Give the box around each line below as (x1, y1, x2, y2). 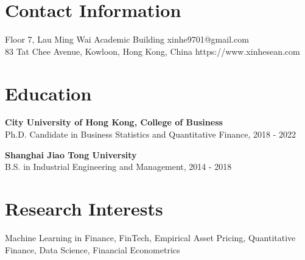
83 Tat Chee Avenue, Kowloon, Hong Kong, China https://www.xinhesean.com (5, 44, 300, 57)
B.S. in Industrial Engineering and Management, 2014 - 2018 (5, 160, 232, 173)
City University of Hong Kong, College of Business (5, 116, 223, 128)
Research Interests (5, 196, 163, 220)
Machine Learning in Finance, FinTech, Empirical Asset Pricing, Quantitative (5, 231, 296, 244)
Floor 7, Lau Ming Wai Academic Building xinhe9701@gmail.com (5, 33, 249, 46)
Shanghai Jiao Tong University (5, 148, 137, 161)
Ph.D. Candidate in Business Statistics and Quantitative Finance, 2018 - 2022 (5, 128, 296, 141)
